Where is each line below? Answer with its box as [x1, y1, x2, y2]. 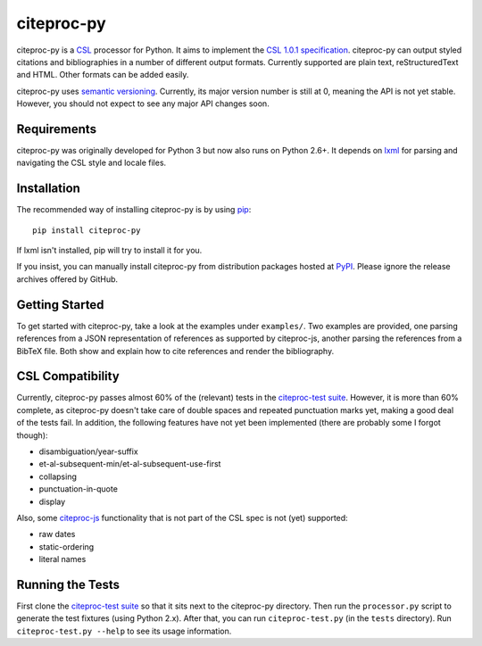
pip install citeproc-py [32, 225, 141, 236]
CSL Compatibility [16, 369, 120, 384]
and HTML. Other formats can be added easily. [16, 70, 189, 80]
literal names [38, 554, 87, 565]
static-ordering [38, 541, 95, 552]
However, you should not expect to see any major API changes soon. [16, 98, 270, 109]
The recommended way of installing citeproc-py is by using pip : [16, 204, 252, 215]
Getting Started [16, 297, 104, 312]
